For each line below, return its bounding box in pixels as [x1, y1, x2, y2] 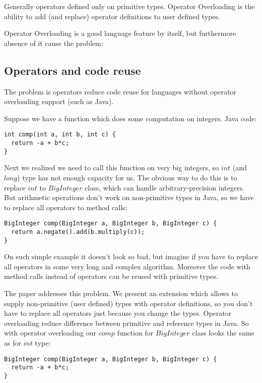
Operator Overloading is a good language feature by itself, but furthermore [4, 28, 236, 38]
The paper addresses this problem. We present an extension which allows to [4, 288, 238, 299]
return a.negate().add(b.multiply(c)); [11, 228, 145, 235]
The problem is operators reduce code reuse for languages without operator [4, 86, 237, 97]
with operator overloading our [4, 327, 96, 338]
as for [4, 338, 21, 348]
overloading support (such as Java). [4, 96, 114, 107]
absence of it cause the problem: [4, 37, 103, 48]
